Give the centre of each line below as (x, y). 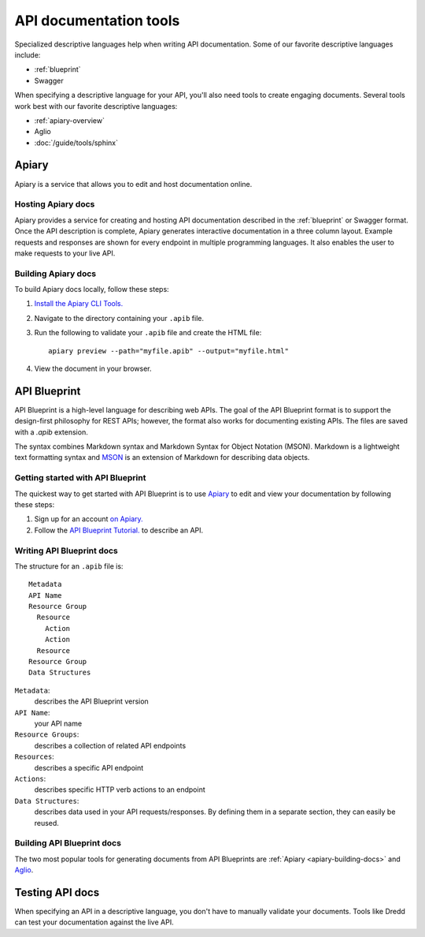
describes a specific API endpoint (89, 767)
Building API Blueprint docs (68, 843)
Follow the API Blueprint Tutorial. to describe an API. (119, 530)
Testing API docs (57, 892)
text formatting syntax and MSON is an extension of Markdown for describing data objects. (162, 457)
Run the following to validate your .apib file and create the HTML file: (148, 333)
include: (28, 54)
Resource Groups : (47, 734)
